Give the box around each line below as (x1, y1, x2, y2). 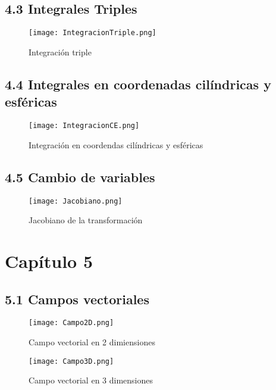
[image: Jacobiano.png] (29, 196, 123, 205)
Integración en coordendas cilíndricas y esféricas (29, 138, 203, 151)
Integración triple (29, 45, 92, 58)
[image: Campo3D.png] (29, 357, 114, 366)
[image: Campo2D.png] (29, 319, 114, 327)
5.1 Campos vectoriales (5, 289, 149, 308)
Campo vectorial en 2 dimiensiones (29, 335, 155, 348)
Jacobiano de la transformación (29, 214, 143, 226)
